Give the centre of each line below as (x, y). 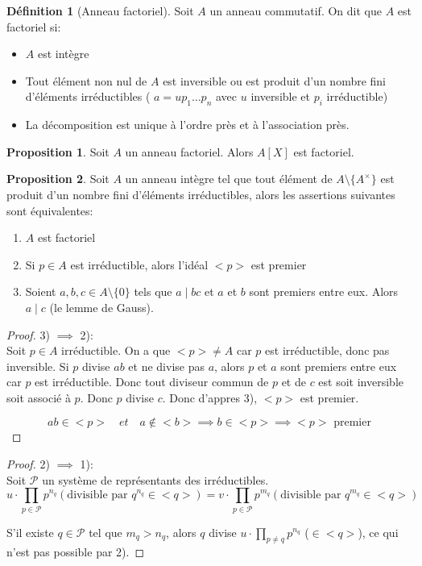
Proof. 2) (28, 464)
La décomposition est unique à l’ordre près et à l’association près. (187, 125)
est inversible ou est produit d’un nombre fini (275, 80)
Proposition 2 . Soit (58, 179)
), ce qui (378, 532)
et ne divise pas (166, 366)
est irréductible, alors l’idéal (139, 264)
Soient (41, 291)
